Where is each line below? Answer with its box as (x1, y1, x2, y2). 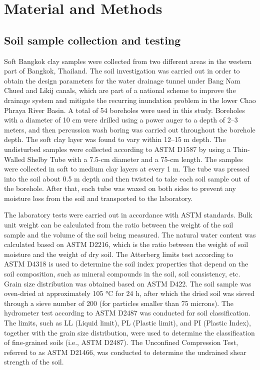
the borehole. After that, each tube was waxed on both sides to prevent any (4, 183, 236, 193)
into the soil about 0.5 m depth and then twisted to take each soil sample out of (4, 173, 249, 183)
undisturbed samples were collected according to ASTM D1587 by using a (4, 143, 230, 154)
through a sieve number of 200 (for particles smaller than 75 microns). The (4, 297, 234, 308)
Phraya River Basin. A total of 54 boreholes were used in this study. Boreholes (4, 104, 245, 115)
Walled (4, 153, 25, 164)
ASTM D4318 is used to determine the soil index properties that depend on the (4, 258, 248, 269)
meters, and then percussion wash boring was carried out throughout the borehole (4, 124, 255, 134)
